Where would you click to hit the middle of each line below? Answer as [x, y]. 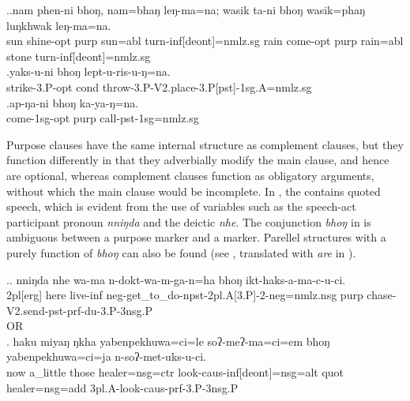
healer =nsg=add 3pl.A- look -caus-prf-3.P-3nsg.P [122, 387]
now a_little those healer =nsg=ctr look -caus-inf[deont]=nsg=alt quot [175, 372]
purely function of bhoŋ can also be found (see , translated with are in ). [181, 252]
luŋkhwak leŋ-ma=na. [59, 25]
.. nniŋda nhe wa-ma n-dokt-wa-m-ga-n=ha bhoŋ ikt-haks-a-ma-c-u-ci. [176, 279]
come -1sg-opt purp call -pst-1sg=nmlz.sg [103, 118]
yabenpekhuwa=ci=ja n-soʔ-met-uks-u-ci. [106, 356]
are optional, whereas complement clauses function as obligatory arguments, [190, 175]
